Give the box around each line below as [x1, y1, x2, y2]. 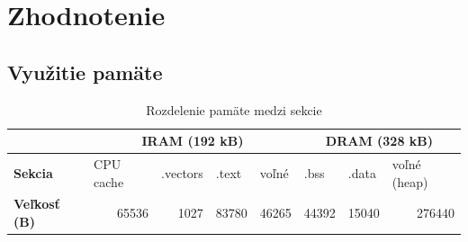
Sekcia [13, 163, 53, 182]
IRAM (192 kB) [141, 131, 244, 150]
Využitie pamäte [7, 58, 163, 85]
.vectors [161, 163, 203, 182]
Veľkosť [13, 194, 60, 213]
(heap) [391, 172, 428, 191]
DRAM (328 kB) [325, 131, 434, 150]
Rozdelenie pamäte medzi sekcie [146, 100, 322, 119]
